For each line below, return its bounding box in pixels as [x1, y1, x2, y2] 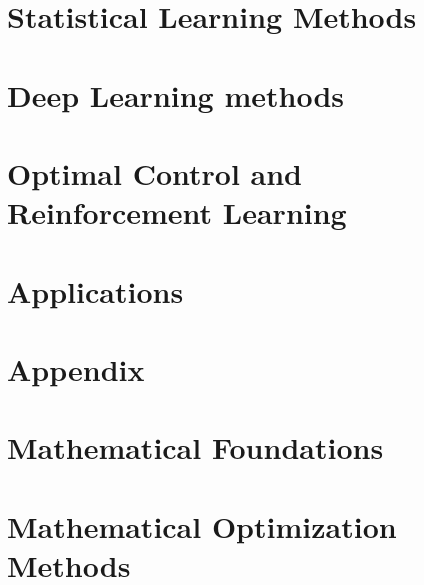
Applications [7, 270, 184, 311]
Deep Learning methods [7, 74, 345, 115]
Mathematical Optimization [7, 505, 397, 546]
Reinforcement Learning [7, 192, 347, 233]
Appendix [7, 348, 145, 389]
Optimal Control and [7, 152, 303, 193]
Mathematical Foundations [7, 427, 384, 468]
